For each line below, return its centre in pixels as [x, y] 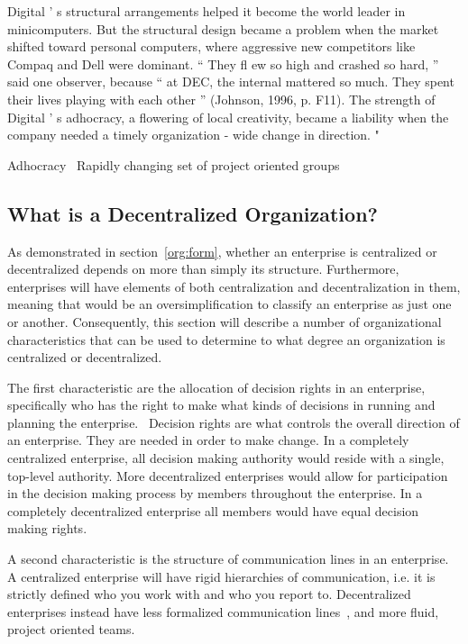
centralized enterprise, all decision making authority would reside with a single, [226, 458]
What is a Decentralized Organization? [193, 213]
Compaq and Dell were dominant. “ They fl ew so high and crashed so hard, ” [223, 63]
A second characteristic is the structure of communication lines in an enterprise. [228, 559]
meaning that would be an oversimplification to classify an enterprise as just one [229, 304]
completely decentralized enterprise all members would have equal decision [213, 510]
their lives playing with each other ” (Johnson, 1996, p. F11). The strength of [221, 99]
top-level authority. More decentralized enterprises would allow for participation [228, 475]
